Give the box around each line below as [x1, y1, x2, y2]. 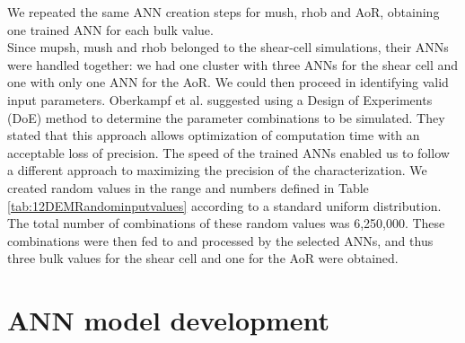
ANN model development [7, 302, 330, 339]
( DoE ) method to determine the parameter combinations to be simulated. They [7, 108, 445, 127]
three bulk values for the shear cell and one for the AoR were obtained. [7, 249, 399, 268]
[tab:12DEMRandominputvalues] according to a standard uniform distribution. [7, 196, 442, 215]
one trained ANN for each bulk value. [7, 20, 214, 39]
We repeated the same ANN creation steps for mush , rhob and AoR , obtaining [7, 3, 440, 21]
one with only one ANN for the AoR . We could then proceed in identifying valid [7, 73, 449, 92]
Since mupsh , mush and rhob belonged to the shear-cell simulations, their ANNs [7, 38, 449, 57]
